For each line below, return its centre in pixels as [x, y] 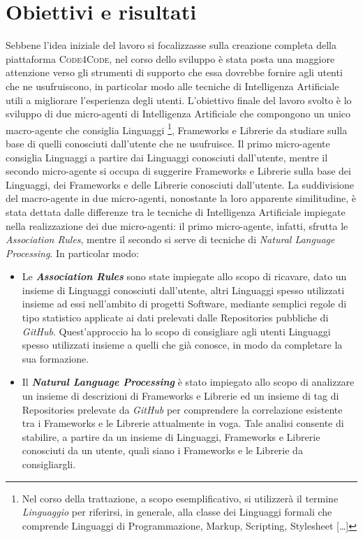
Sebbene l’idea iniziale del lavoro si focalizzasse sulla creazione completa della [171, 45]
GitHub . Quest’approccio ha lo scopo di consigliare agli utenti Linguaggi [176, 331]
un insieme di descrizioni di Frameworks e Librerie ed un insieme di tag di [180, 396]
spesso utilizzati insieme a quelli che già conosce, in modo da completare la [182, 345]
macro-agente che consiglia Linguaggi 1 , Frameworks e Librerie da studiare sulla [177, 129]
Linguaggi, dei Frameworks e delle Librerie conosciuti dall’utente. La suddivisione [180, 184]
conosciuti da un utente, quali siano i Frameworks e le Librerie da [162, 450]
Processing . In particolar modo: [73, 253]
